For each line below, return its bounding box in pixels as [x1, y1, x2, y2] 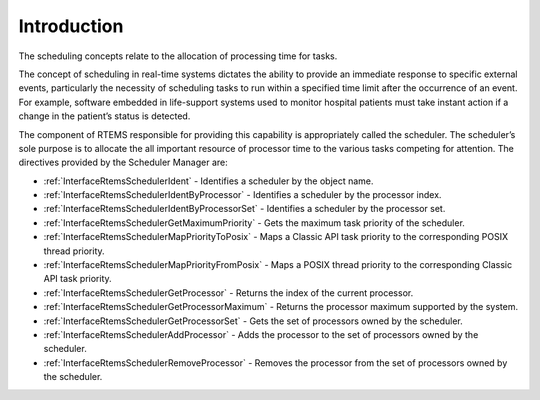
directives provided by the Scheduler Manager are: [18, 156, 229, 169]
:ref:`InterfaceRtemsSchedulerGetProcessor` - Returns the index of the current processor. [43, 286, 414, 299]
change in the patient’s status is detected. [18, 110, 191, 122]
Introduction [18, 15, 124, 37]
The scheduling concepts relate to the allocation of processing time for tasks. [18, 50, 338, 62]
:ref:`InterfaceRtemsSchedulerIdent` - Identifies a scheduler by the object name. [43, 175, 374, 187]
